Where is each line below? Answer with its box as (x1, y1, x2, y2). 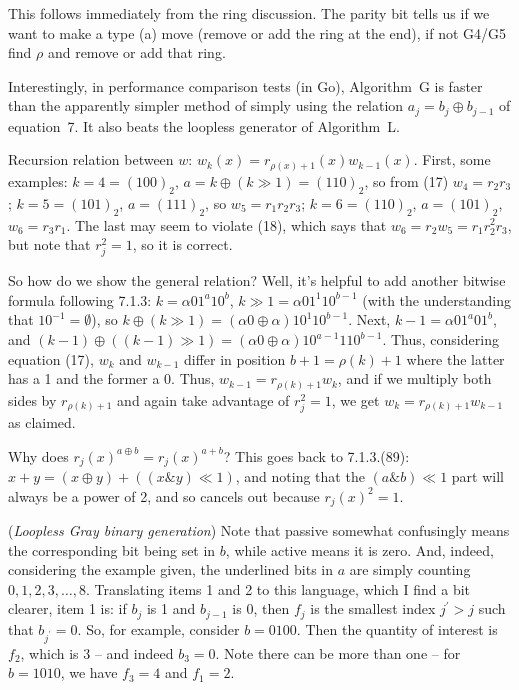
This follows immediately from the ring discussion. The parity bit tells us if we (8, 3, 490, 23)
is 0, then (232, 598, 290, 619)
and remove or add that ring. (47, 42, 226, 63)
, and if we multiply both (337, 368, 492, 389)
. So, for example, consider (77, 618, 240, 639)
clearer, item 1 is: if (8, 598, 127, 619)
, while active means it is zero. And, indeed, (225, 539, 494, 560)
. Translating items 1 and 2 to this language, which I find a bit (85, 578, 471, 599)
